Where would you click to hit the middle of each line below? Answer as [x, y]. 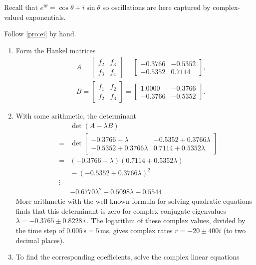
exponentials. [46, 17]
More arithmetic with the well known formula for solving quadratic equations [134, 201]
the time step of [40, 230]
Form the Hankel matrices [56, 50]
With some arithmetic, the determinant [76, 116]
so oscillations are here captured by [156, 7]
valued [14, 17]
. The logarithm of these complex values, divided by [166, 220]
